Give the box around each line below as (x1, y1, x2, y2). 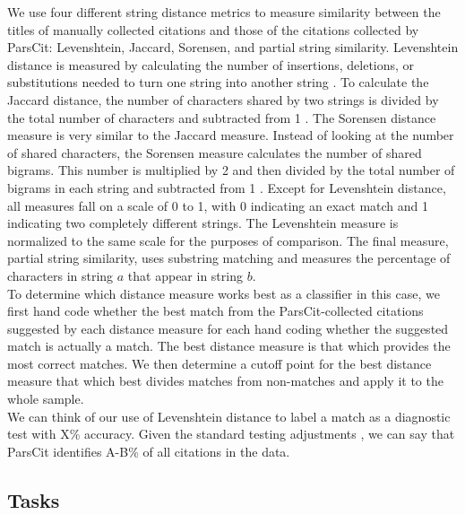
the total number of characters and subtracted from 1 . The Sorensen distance (7, 108, 436, 127)
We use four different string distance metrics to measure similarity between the (7, 3, 441, 21)
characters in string (7, 266, 114, 284)
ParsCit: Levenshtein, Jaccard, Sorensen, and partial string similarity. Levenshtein (7, 38, 459, 57)
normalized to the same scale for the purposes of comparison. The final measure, (7, 231, 449, 249)
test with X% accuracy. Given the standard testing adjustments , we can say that (7, 424, 455, 443)
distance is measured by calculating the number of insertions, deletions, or (7, 55, 415, 74)
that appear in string (127, 266, 243, 284)
